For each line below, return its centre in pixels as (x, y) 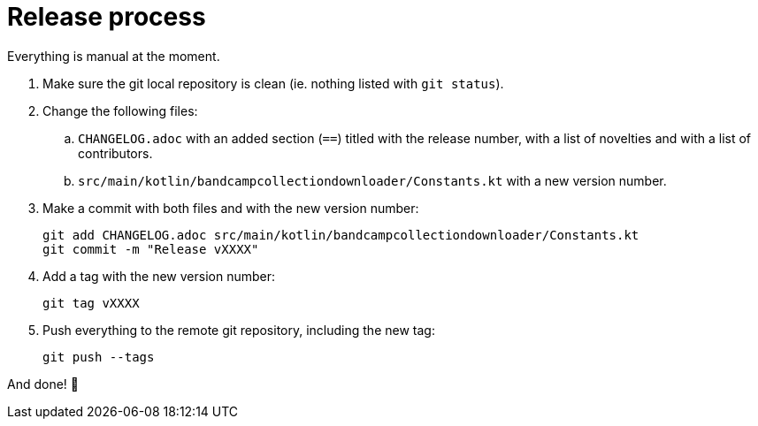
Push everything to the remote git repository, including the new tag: (239, 330)
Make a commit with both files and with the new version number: (231, 208)
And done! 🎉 (43, 384)
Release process (107, 17)
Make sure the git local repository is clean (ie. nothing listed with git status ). (273, 83)
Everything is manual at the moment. (114, 56)
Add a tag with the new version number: (159, 276)
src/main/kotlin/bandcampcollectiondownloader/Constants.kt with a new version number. (372, 180)
